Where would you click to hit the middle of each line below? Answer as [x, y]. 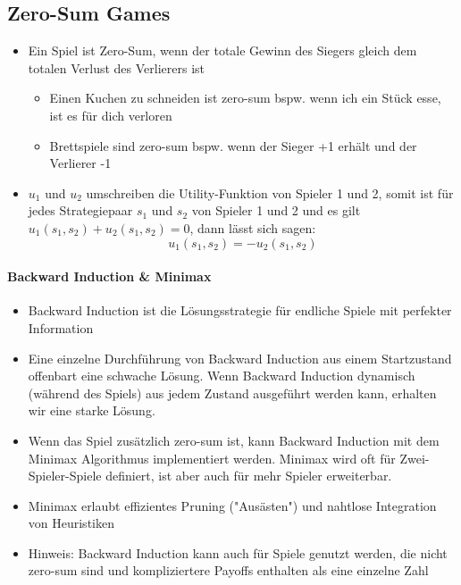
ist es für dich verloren [111, 115]
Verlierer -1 [80, 163]
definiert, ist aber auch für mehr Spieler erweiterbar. [249, 476]
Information [61, 327]
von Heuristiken [71, 523]
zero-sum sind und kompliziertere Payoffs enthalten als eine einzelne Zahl [228, 570]
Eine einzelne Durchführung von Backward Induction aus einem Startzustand [240, 358]
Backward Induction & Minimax [109, 276]
